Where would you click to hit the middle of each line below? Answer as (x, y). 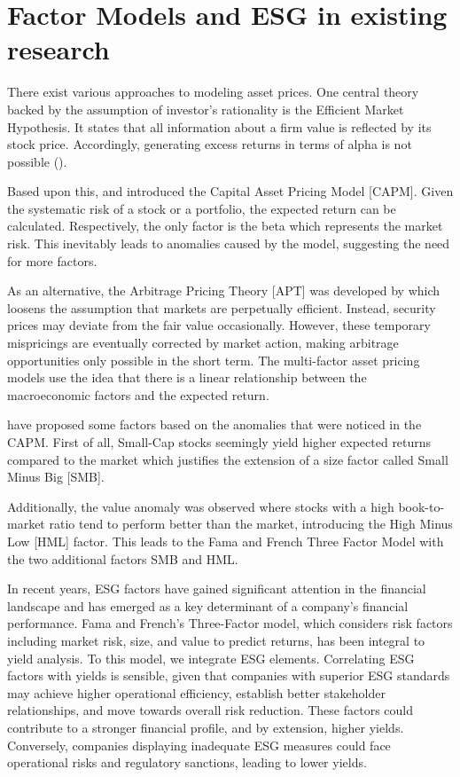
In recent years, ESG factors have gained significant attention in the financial (217, 589)
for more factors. (52, 260)
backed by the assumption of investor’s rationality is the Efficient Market (206, 109)
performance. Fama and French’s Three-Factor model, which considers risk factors (230, 623)
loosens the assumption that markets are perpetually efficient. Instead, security (222, 307)
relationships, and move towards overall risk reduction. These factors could (211, 710)
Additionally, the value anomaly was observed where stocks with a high (201, 506)
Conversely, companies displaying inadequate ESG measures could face (199, 745)
